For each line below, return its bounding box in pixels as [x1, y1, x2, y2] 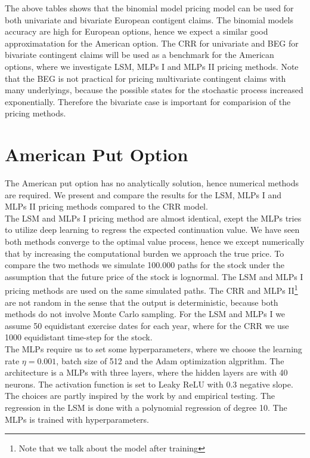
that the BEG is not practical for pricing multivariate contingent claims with [5, 72, 286, 84]
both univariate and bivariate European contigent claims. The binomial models [5, 13, 293, 26]
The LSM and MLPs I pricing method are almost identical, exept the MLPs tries [5, 211, 302, 224]
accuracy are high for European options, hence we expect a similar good [5, 25, 268, 38]
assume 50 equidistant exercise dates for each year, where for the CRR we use [5, 319, 289, 331]
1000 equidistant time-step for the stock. [5, 331, 153, 343]
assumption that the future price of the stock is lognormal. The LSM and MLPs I [5, 270, 303, 282]
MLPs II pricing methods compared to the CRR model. [5, 200, 208, 213]
